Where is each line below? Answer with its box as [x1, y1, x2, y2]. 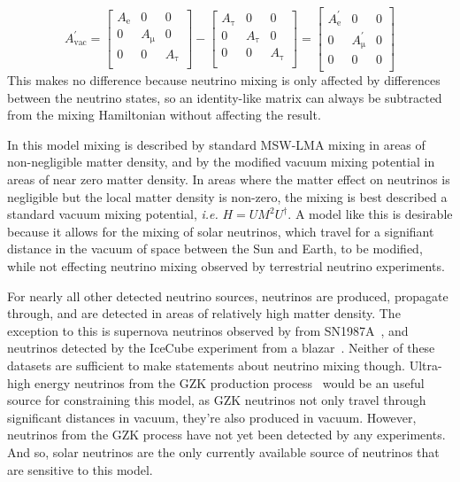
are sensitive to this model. [7, 460, 153, 478]
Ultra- [409, 355, 442, 374]
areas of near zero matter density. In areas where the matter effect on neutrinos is [7, 170, 450, 188]
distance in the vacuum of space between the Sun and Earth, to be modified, [7, 239, 423, 258]
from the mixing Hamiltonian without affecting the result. [7, 105, 321, 124]
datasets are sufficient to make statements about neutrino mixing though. [7, 355, 406, 374]
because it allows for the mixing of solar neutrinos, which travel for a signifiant [7, 222, 434, 240]
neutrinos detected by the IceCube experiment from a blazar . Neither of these [7, 338, 435, 357]
